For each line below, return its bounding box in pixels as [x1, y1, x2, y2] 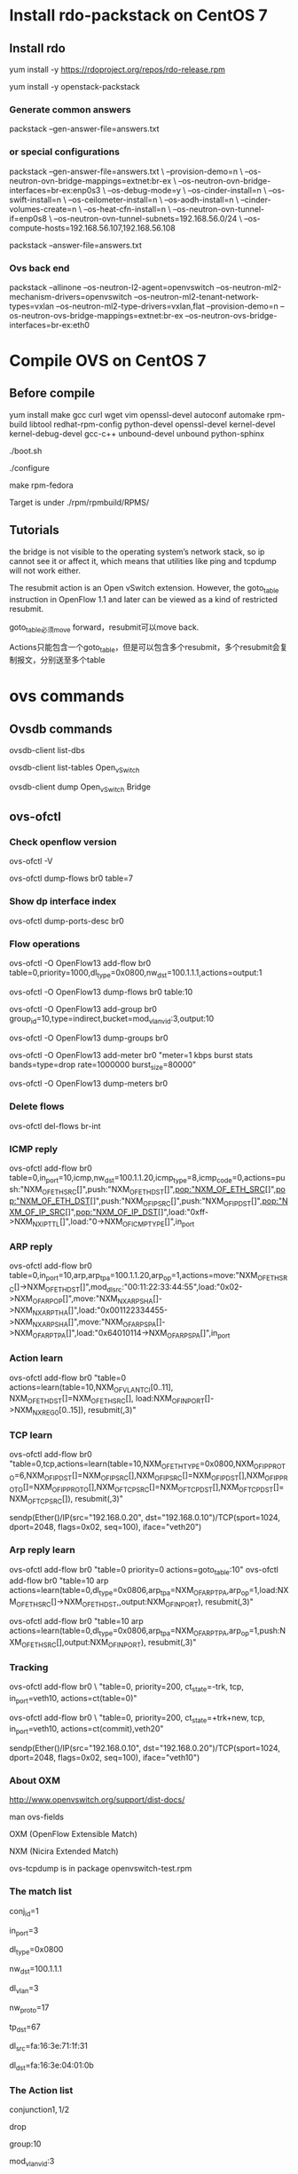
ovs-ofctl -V [9, 856, 53, 867]
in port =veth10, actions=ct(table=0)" [9, 1692, 137, 1706]
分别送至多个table [39, 655, 106, 665]
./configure [9, 462, 51, 473]
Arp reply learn [9, 1544, 75, 1557]
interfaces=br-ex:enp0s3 [9, 184, 101, 195]
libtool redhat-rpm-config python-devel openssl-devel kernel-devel [29, 419, 276, 429]
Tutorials [9, 522, 59, 538]
